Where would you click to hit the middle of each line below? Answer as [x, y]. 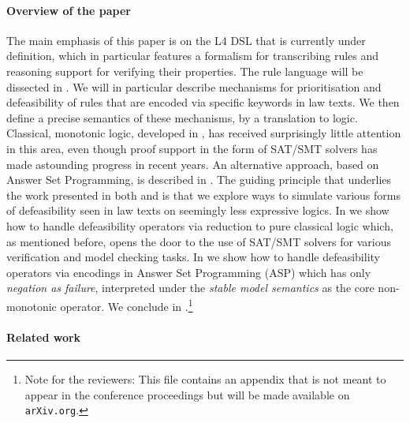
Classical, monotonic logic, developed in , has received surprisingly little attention [204, 133]
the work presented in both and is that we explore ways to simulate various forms [203, 195]
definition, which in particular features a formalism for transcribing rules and [193, 56]
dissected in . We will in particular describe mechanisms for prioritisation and [194, 86]
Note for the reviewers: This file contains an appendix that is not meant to [205, 378]
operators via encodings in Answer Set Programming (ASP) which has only [189, 272]
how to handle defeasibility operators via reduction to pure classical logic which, [200, 225]
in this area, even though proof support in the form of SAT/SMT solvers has [192, 148]
